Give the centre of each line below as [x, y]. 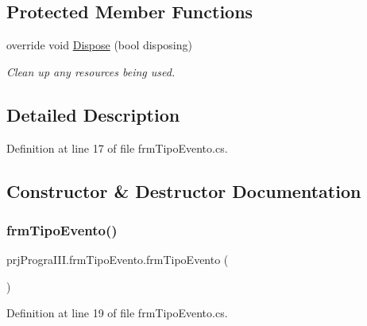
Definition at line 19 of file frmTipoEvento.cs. [117, 313]
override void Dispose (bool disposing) [99, 45]
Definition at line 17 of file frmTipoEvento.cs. [117, 147]
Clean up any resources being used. [91, 71]
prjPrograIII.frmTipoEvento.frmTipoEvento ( [118, 260]
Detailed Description [93, 114]
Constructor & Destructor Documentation [184, 190]
